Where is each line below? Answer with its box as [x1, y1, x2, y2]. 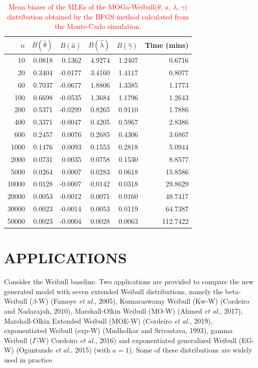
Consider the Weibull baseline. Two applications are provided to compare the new [4, 276, 254, 287]
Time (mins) [144, 40, 189, 50]
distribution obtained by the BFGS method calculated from [7, 11, 189, 21]
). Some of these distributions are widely [129, 345, 253, 355]
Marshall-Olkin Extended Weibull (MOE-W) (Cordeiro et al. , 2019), [4, 315, 213, 326]
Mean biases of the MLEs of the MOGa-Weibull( [8, 1, 157, 11]
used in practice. [4, 354, 54, 365]
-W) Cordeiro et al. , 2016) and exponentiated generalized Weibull [36, 335, 237, 345]
